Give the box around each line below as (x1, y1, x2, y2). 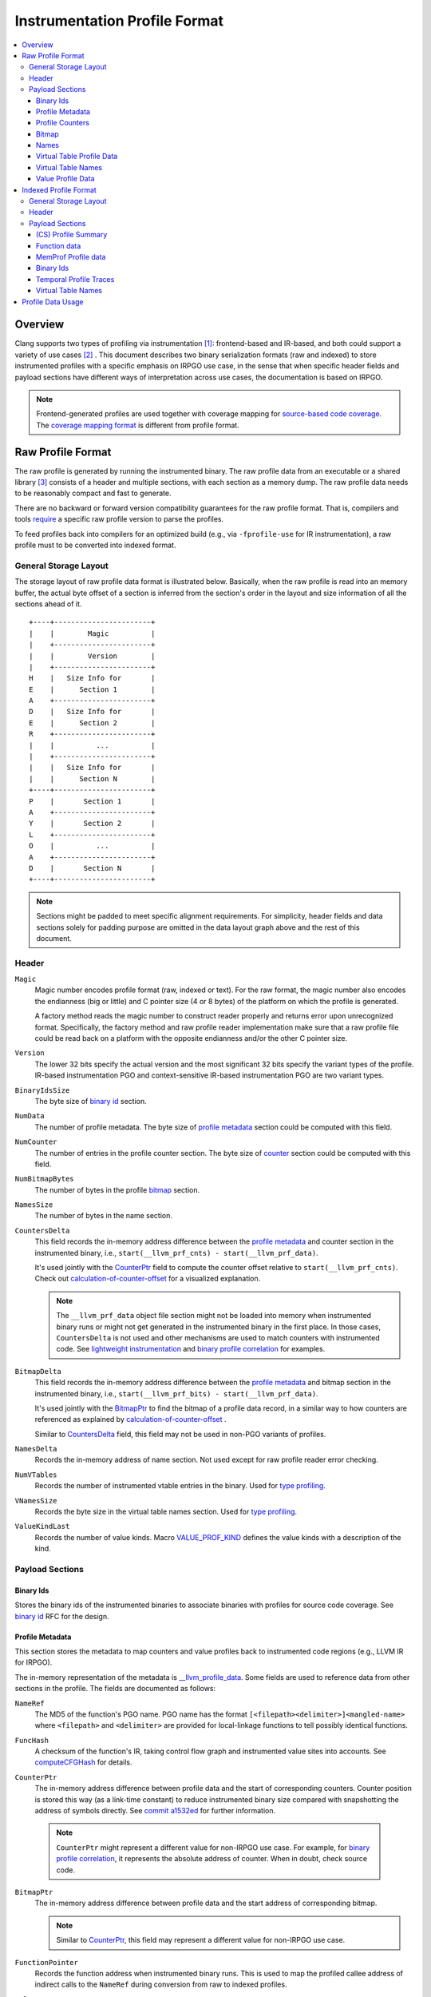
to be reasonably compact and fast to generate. (14, 488, 172, 498)
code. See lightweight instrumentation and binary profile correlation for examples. (56, 1344, 326, 1354)
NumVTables (14, 1470, 57, 1479)
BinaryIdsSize (14, 1086, 70, 1094)
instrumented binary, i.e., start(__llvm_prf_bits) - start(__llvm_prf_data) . (34, 1388, 318, 1398)
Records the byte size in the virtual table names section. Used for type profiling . (34, 1507, 298, 1517)
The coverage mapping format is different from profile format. (36, 420, 239, 430)
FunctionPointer (14, 1958, 79, 1967)
